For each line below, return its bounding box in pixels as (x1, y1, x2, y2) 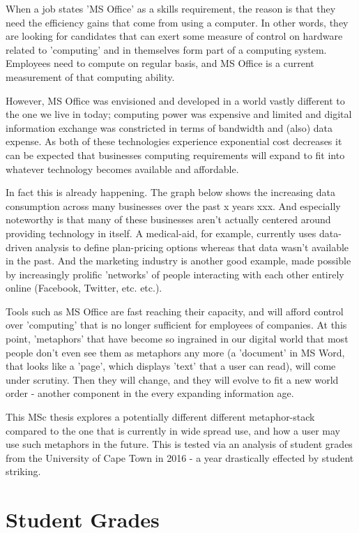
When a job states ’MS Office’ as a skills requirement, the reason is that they (6, 1, 336, 15)
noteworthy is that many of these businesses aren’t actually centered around (6, 212, 331, 227)
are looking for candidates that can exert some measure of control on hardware (6, 29, 343, 43)
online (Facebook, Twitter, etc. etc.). (6, 280, 162, 295)
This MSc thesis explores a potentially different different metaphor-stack (6, 410, 315, 424)
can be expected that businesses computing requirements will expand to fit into (6, 147, 345, 162)
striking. (6, 464, 41, 479)
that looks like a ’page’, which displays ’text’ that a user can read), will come (6, 359, 336, 373)
